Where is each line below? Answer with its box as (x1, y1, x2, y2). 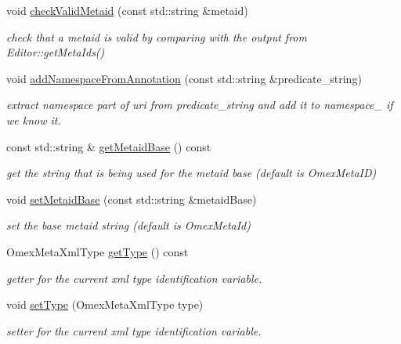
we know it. (6, 111, 61, 128)
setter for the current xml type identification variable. (6, 322, 262, 339)
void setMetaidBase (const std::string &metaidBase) (6, 190, 257, 207)
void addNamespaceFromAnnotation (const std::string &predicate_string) (6, 70, 362, 86)
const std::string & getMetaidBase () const (6, 138, 211, 154)
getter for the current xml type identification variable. (6, 270, 262, 286)
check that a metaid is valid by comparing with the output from (6, 28, 307, 45)
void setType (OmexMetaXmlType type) (6, 296, 204, 313)
